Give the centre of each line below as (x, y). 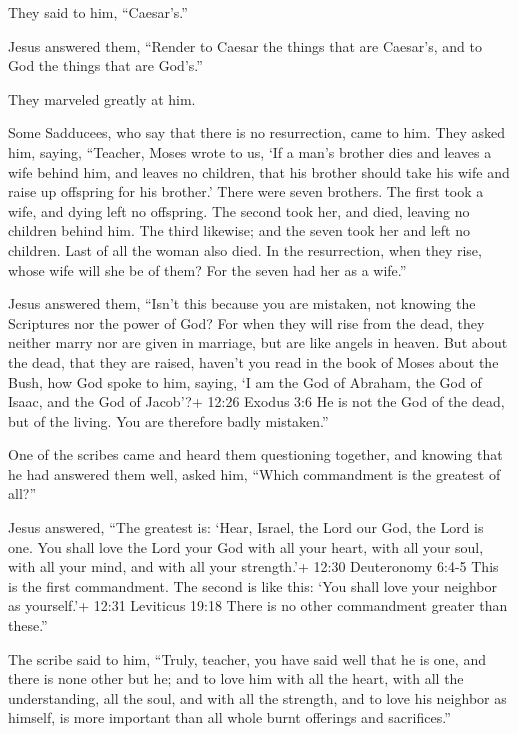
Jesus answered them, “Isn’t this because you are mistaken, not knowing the (242, 303)
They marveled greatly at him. (102, 98)
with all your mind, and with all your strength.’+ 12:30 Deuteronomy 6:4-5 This (253, 566)
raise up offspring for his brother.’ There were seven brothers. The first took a (246, 191)
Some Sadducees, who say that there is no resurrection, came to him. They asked (257, 132)
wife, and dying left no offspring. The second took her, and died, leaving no (239, 210)
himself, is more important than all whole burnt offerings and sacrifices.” (229, 717)
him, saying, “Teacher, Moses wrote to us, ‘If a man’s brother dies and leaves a (250, 151)
